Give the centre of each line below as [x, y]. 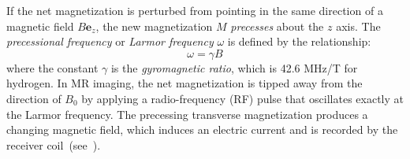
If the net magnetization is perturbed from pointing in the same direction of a [195, 10]
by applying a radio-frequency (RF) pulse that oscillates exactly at [242, 98]
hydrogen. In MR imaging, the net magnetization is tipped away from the [184, 83]
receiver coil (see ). [54, 144]
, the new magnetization [154, 26]
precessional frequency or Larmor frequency [110, 41]
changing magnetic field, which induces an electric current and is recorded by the [202, 129]
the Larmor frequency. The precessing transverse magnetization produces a [187, 114]
